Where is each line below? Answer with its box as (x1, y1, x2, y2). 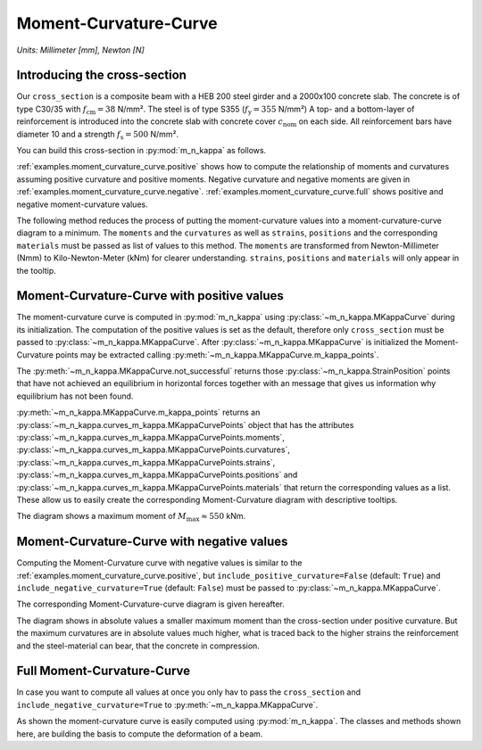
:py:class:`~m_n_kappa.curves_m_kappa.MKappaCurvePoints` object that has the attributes (16, 419, 354, 430)
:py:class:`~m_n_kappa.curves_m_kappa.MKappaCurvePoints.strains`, (16, 457, 276, 467)
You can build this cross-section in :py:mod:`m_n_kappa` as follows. (16, 145, 267, 156)
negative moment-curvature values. (16, 199, 148, 210)
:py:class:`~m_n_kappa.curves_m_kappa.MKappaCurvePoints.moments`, (16, 432, 285, 442)
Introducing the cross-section (16, 68, 187, 83)
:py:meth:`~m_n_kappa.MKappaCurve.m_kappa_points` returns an (16, 407, 261, 418)
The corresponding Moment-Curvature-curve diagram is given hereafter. (16, 598, 285, 610)
